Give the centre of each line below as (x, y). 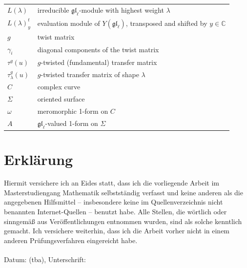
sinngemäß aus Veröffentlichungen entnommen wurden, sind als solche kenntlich (123, 221)
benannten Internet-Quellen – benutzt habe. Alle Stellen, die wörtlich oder (115, 211)
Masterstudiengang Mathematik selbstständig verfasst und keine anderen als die (123, 192)
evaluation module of (69, 23)
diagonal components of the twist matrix (98, 49)
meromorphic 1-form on (73, 111)
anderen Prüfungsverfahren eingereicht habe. (71, 240)
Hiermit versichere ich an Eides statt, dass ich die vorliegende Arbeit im (112, 183)
